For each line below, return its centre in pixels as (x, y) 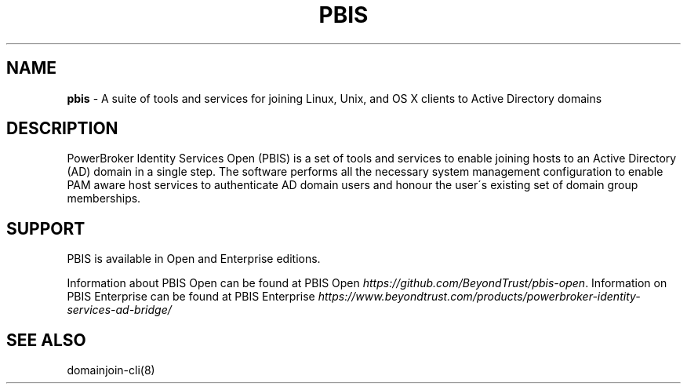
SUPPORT (46, 228)
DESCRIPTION (62, 129)
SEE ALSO (46, 340)
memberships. (104, 199)
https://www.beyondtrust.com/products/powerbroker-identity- (479, 297)
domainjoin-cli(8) (111, 370)
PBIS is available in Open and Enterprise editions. (194, 259)
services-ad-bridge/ (119, 310)
